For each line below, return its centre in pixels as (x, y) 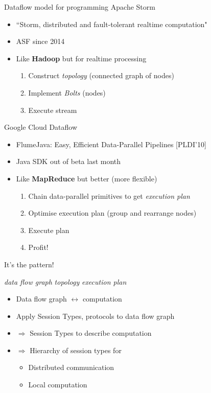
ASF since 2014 (40, 41)
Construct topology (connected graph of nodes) (101, 75)
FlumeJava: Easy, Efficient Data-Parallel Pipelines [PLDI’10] (111, 144)
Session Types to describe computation (91, 333)
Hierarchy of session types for (76, 350)
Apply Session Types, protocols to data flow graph (95, 316)
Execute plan (49, 230)
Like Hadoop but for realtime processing (81, 58)
